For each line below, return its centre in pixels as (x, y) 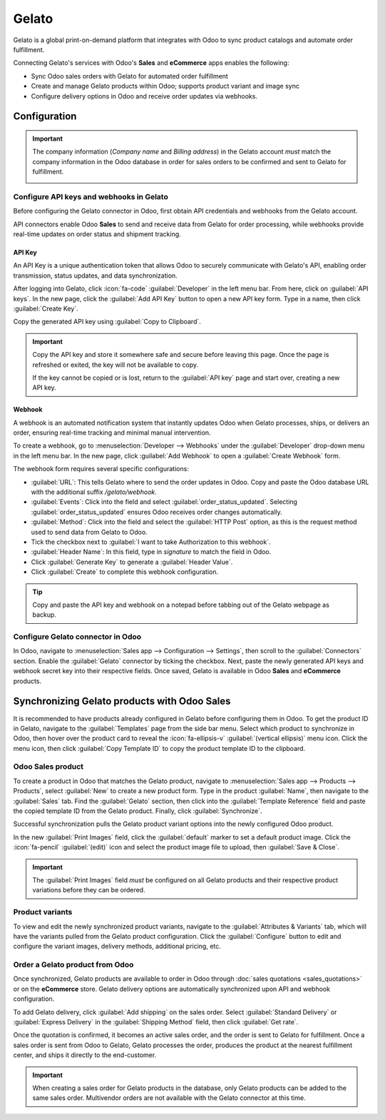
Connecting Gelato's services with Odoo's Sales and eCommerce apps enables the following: (151, 63)
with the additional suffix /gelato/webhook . (94, 492)
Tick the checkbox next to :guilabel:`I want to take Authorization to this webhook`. (151, 542)
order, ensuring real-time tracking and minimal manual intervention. (112, 433)
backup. (45, 615)
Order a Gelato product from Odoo (73, 965)
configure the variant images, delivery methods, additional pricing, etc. (117, 947)
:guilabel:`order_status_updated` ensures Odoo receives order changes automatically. (157, 512)
